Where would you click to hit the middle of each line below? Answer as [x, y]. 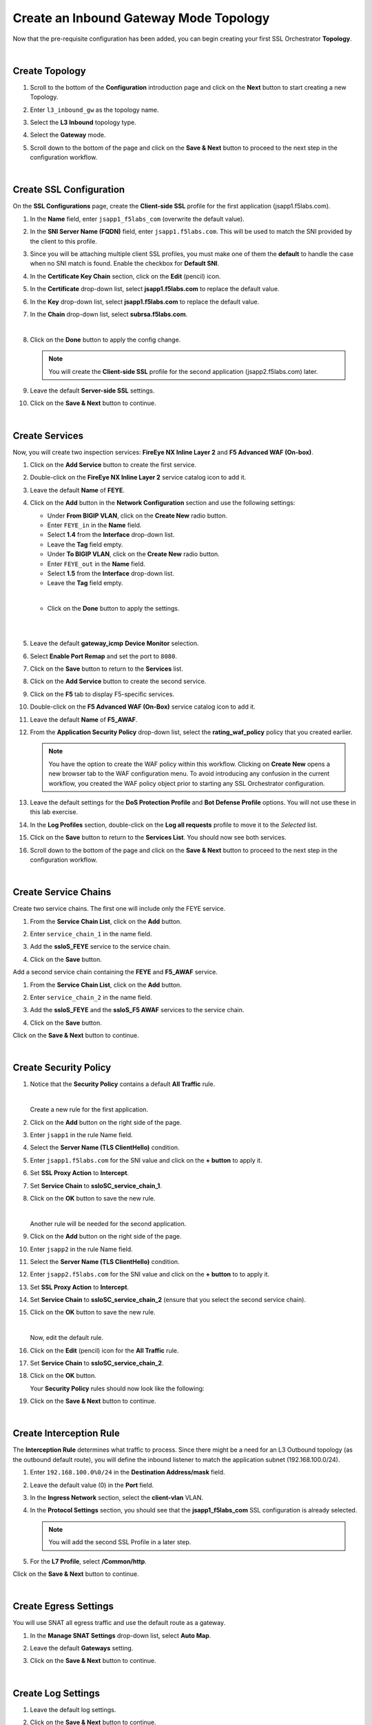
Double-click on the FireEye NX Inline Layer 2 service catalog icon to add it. [138, 477]
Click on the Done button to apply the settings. [113, 609]
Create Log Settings [56, 1693]
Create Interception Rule [66, 1433]
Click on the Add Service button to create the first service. [113, 465]
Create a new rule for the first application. [89, 1110]
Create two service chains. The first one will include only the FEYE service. [119, 909]
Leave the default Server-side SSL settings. [92, 391]
